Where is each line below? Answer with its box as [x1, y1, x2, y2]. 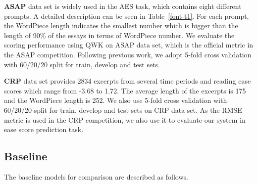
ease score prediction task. [4, 124, 84, 135]
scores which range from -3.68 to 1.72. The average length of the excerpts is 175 [4, 85, 246, 95]
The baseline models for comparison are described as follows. [4, 171, 188, 182]
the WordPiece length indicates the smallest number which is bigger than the [4, 20, 238, 31]
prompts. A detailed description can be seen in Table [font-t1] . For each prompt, [4, 10, 249, 21]
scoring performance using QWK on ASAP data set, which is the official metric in [4, 40, 254, 50]
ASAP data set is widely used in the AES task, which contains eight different [4, 1, 242, 11]
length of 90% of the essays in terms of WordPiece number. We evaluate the [4, 30, 235, 40]
